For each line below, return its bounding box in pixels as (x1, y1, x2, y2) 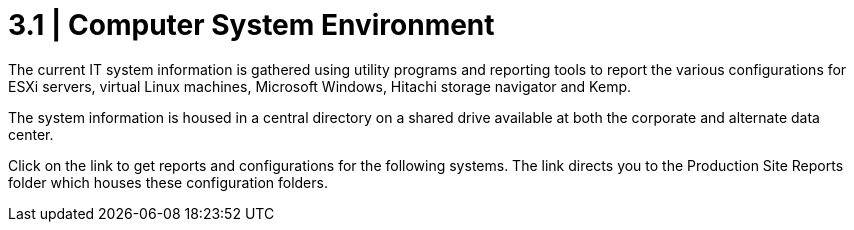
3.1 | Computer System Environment (8, 8, 495, 42)
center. (8, 125, 54, 143)
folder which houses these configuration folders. (8, 173, 328, 191)
